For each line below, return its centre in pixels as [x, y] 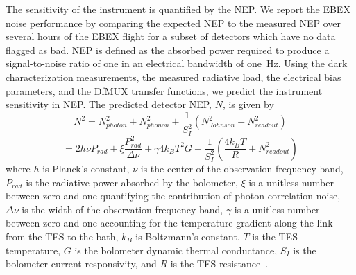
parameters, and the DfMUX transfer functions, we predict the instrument [164, 90]
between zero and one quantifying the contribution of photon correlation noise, [173, 196]
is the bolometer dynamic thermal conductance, [176, 250]
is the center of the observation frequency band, [242, 168]
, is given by [248, 104]
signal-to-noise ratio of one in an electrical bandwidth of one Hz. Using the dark [177, 63]
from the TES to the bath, [62, 236]
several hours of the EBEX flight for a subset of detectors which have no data [171, 36]
